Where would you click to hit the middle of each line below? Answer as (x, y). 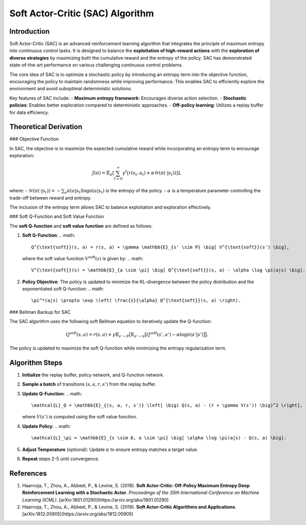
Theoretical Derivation (46, 127)
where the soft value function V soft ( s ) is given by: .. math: (83, 258)
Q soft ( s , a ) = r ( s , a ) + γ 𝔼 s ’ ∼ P (97, 335)
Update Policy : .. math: (46, 426)
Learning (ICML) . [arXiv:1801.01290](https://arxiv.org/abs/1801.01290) (96, 499)
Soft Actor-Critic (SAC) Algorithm (82, 13)
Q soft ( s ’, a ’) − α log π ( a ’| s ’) (175, 334)
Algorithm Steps (36, 362)
